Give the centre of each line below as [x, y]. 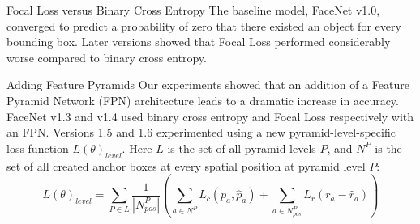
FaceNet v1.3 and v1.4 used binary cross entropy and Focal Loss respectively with [210, 116]
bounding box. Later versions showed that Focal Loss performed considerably [199, 42]
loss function [38, 148]
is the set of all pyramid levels [242, 148]
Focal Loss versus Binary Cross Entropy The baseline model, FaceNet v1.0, [193, 10]
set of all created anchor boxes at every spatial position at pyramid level [186, 165]
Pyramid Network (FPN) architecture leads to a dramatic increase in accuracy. [203, 100]
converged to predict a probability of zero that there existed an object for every [204, 25]
